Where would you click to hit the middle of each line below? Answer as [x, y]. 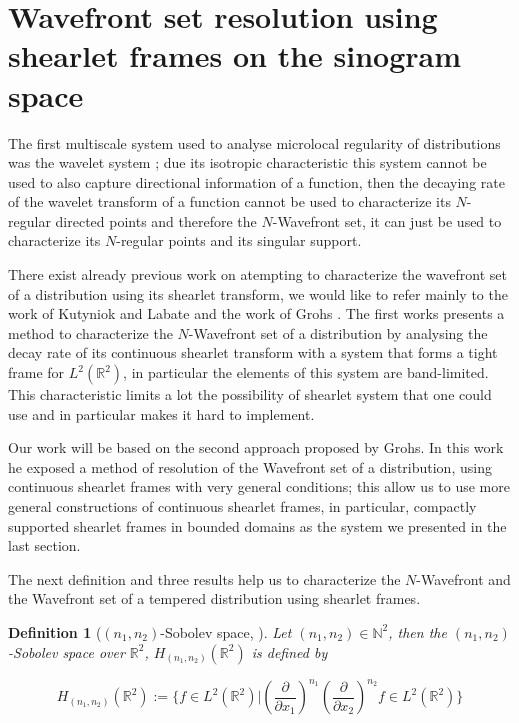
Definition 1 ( [55, 631]
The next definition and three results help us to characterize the [204, 578]
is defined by [289, 651]
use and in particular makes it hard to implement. [161, 413]
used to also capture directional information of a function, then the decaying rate [256, 181]
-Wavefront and [463, 578]
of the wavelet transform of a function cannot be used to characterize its [229, 201]
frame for [36, 372]
